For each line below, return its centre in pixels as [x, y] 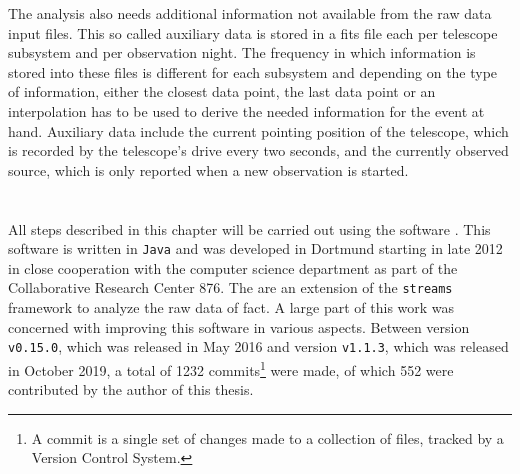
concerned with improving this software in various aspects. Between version [239, 326]
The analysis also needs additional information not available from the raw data [250, 13]
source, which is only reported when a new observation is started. [208, 169]
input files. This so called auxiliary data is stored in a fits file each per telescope [253, 32]
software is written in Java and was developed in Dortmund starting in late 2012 [255, 248]
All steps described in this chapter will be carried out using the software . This [249, 228]
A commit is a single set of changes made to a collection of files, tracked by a [267, 437]
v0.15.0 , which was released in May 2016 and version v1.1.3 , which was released [258, 346]
